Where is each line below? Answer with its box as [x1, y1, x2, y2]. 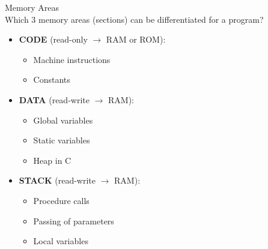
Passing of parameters [33, 214, 114, 227]
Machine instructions [33, 53, 111, 65]
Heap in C [33, 154, 72, 166]
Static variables [33, 134, 90, 146]
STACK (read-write [19, 174, 96, 187]
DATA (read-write [19, 93, 90, 106]
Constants [33, 73, 70, 86]
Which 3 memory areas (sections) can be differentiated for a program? [5, 13, 264, 25]
